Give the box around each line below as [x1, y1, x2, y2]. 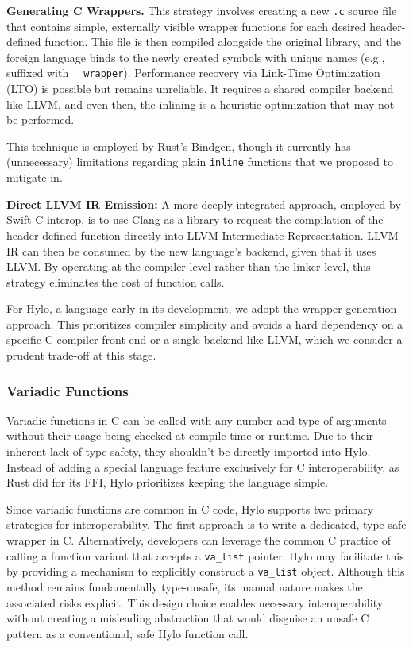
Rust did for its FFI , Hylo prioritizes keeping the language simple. [6, 474, 329, 491]
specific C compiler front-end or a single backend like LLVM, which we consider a [6, 331, 403, 348]
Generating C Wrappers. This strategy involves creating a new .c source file [6, 2, 397, 18]
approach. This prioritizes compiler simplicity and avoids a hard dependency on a [6, 315, 403, 332]
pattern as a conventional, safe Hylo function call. [6, 625, 249, 641]
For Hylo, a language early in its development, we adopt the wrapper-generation [6, 300, 397, 317]
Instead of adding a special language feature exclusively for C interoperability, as [6, 458, 399, 475]
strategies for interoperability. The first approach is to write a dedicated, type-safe [6, 516, 407, 533]
